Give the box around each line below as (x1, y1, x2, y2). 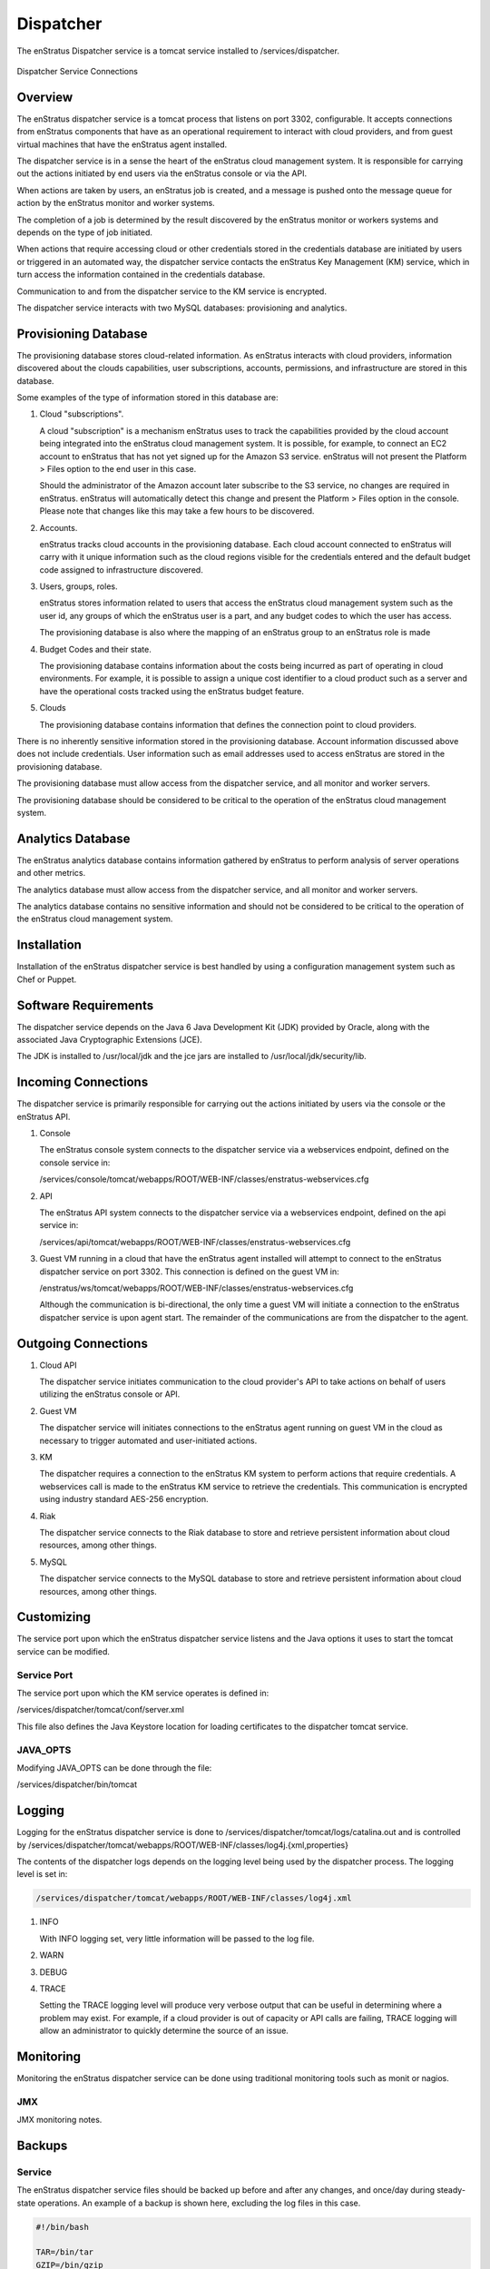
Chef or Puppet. (16, 974, 77, 985)
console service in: (39, 1157, 111, 1168)
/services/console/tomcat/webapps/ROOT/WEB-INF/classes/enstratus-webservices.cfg (39, 1174, 369, 1184)
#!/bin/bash (35, 2222, 90, 2232)
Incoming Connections (16, 1075, 149, 1090)
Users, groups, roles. (39, 581, 118, 592)
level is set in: (16, 1869, 68, 1880)
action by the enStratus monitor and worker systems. (16, 198, 215, 209)
